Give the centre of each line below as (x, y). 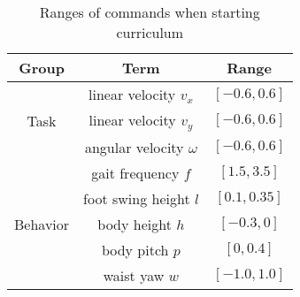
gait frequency (135, 172)
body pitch (135, 249)
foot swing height (137, 198)
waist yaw (134, 275)
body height (135, 224)
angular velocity (134, 147)
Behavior (42, 224)
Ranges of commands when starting (150, 12)
